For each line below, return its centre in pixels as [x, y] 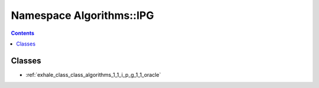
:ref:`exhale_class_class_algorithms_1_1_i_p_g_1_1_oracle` [93, 74]
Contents [23, 33]
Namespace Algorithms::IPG [82, 15]
